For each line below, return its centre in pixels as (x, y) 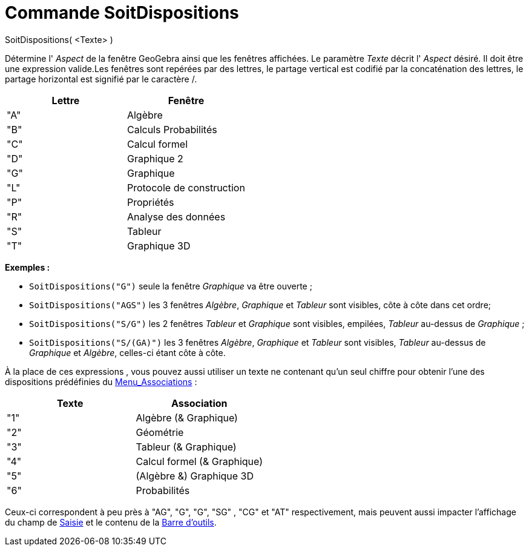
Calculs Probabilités (172, 129)
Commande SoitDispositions (122, 13)
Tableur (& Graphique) (186, 447)
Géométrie (160, 432)
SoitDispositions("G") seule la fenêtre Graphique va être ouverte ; (171, 286)
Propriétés (150, 202)
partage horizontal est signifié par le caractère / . (101, 79)
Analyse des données (176, 216)
